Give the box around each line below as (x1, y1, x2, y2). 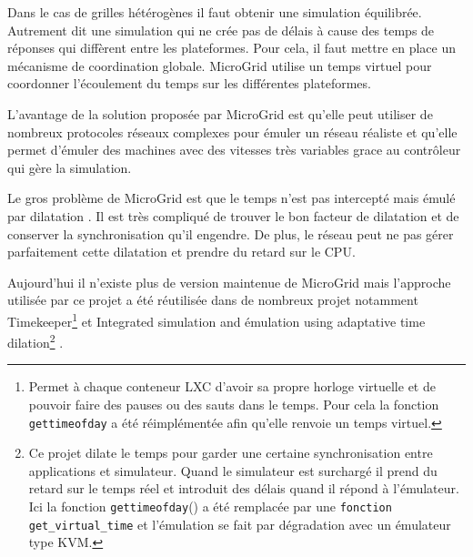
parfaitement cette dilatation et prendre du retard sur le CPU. (7, 242, 356, 261)
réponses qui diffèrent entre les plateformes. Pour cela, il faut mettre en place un (7, 38, 457, 57)
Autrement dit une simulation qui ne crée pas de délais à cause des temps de (7, 20, 435, 39)
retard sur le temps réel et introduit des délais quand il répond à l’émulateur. (28, 479, 459, 498)
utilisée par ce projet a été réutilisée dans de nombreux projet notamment (7, 290, 418, 309)
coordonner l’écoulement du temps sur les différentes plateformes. (7, 74, 371, 93)
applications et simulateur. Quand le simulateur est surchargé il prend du (28, 461, 438, 480)
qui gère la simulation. (7, 157, 132, 177)
